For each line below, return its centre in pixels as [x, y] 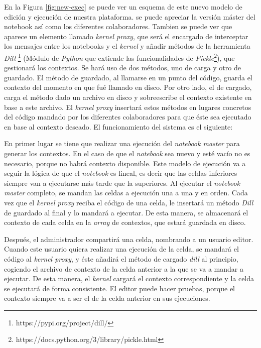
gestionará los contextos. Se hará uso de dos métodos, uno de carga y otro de [122, 68]
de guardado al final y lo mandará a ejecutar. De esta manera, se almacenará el [126, 212]
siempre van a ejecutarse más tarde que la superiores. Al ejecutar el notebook [122, 183]
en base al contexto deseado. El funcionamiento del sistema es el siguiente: [118, 126]
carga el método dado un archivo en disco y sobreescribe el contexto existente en [128, 97]
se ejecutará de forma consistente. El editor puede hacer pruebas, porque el [119, 288]
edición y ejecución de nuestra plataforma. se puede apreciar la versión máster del [130, 16]
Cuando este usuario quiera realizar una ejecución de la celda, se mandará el [121, 249]
